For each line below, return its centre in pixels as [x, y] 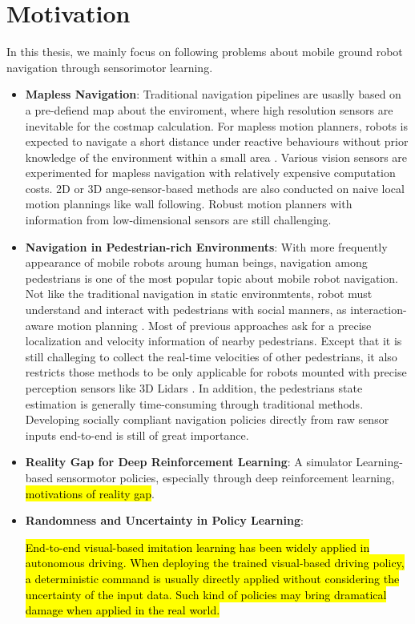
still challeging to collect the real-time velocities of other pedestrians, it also [211, 356]
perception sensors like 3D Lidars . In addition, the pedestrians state [194, 388]
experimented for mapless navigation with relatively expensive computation [210, 173]
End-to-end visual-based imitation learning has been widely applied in [197, 547]
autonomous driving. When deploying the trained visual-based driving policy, [215, 563]
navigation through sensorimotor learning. [110, 67]
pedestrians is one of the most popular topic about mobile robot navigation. [212, 278]
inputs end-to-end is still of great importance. [137, 435]
